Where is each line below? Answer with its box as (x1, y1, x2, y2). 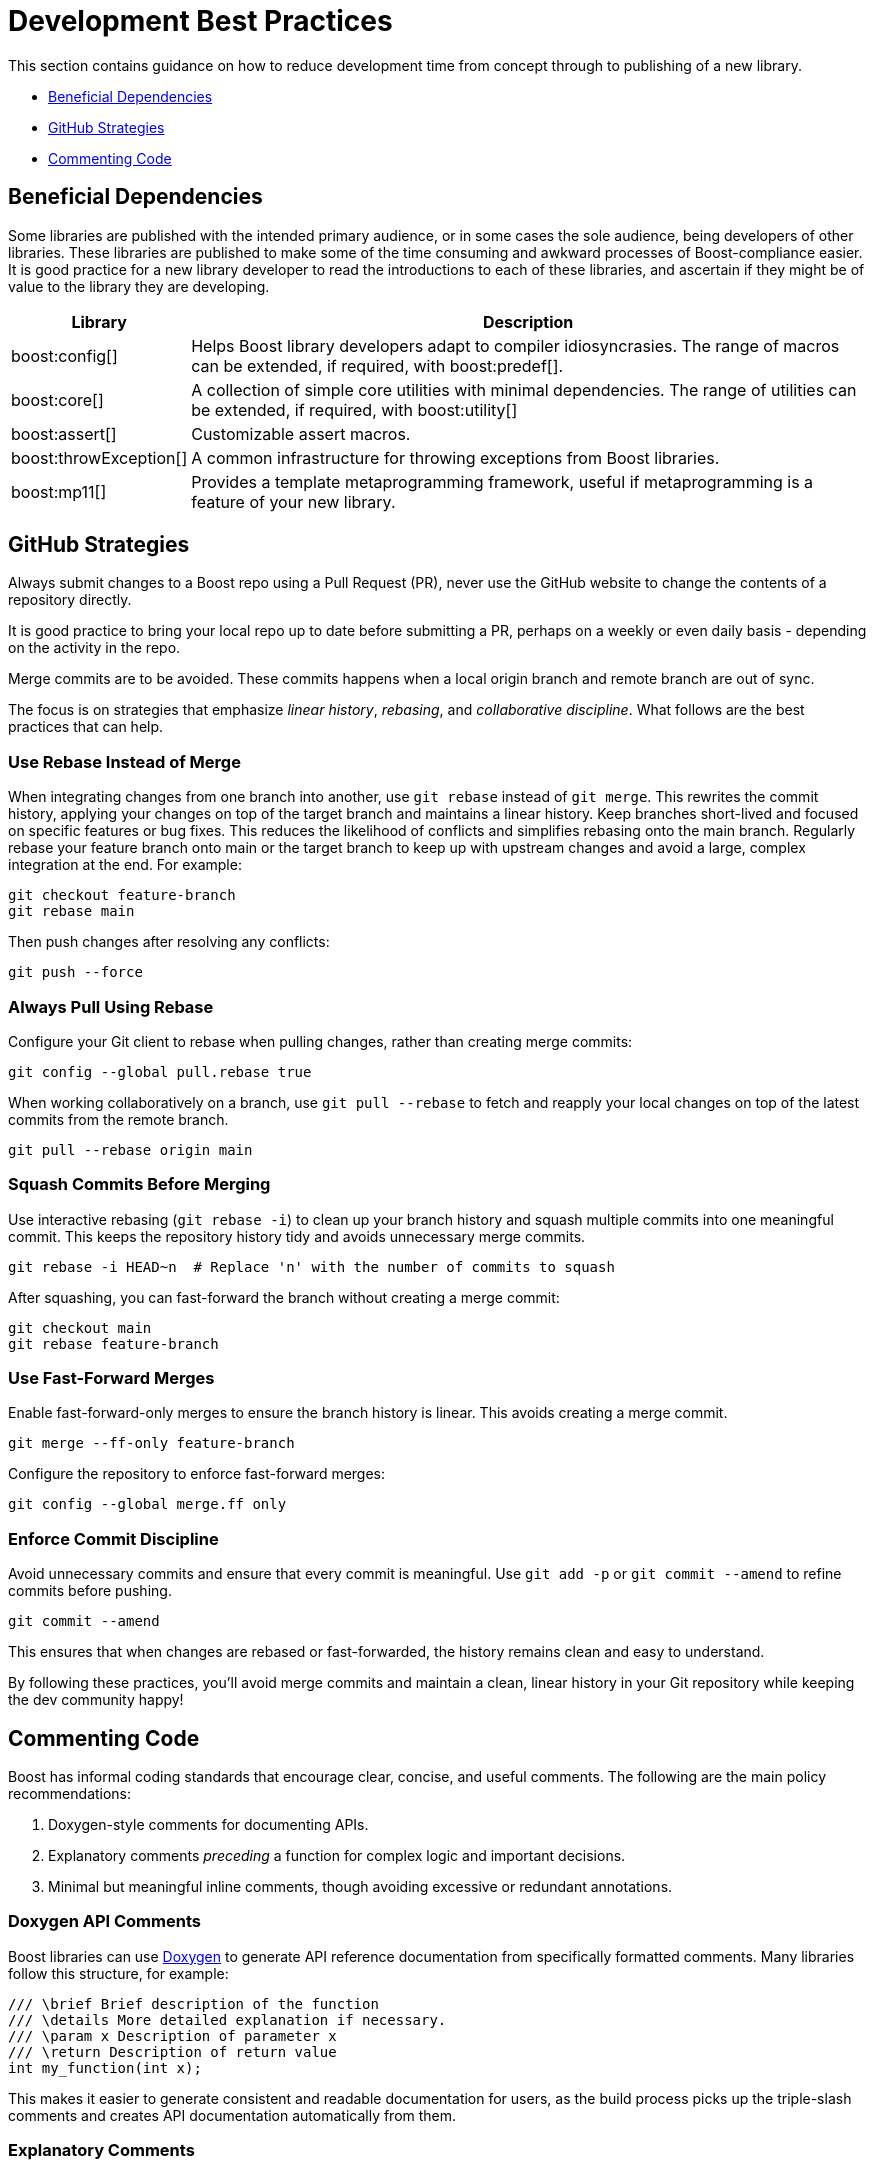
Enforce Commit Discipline (8, 1528, 219, 1549)
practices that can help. (8, 718, 164, 736)
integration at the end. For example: (8, 856, 242, 874)
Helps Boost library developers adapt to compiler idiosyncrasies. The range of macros (191, 335, 840, 356)
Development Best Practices (8, 4, 393, 38)
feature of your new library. (191, 491, 396, 512)
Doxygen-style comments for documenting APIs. (48, 1816, 369, 1834)
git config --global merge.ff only (8, 1496, 287, 1513)
